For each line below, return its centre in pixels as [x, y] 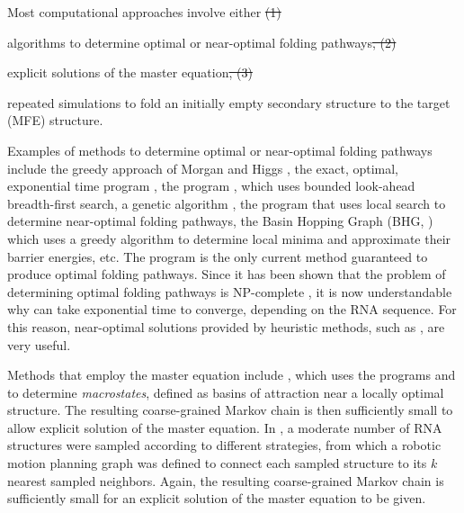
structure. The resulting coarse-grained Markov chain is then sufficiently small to [230, 410]
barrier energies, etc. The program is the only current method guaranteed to [218, 256]
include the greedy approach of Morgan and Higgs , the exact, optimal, [203, 168]
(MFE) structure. [55, 120]
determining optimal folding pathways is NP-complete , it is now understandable [230, 291]
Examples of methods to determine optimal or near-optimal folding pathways [220, 150]
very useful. [39, 344]
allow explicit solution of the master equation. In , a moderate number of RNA [225, 427]
